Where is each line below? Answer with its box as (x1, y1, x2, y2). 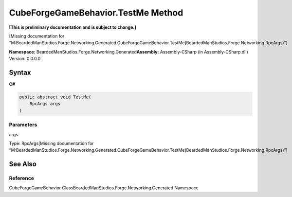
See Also (9, 160, 36, 168)
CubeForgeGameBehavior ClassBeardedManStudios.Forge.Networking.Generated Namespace (9, 185, 199, 191)
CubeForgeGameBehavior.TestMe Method (9, 7, 183, 18)
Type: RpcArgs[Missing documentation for (9, 140, 94, 146)
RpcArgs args (29, 101, 61, 107)
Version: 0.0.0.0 (9, 56, 41, 62)
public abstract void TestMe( (19, 94, 91, 100)
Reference (9, 175, 34, 182)
